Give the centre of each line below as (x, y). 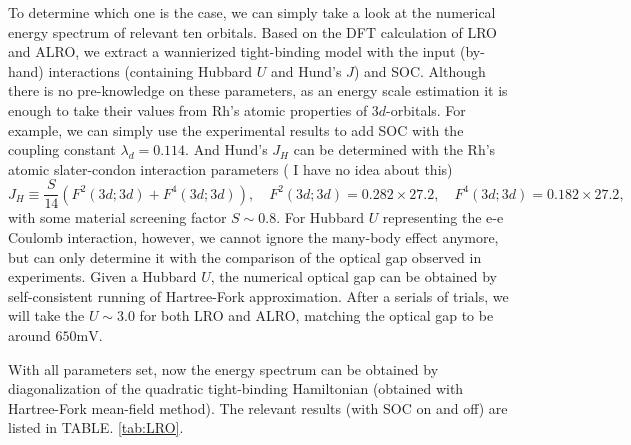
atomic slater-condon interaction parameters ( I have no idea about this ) (230, 168)
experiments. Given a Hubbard (102, 276)
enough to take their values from (108, 109)
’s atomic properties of (299, 109)
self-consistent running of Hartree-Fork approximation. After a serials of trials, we (258, 295)
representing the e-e (443, 217)
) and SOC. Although (419, 70)
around (29, 334)
